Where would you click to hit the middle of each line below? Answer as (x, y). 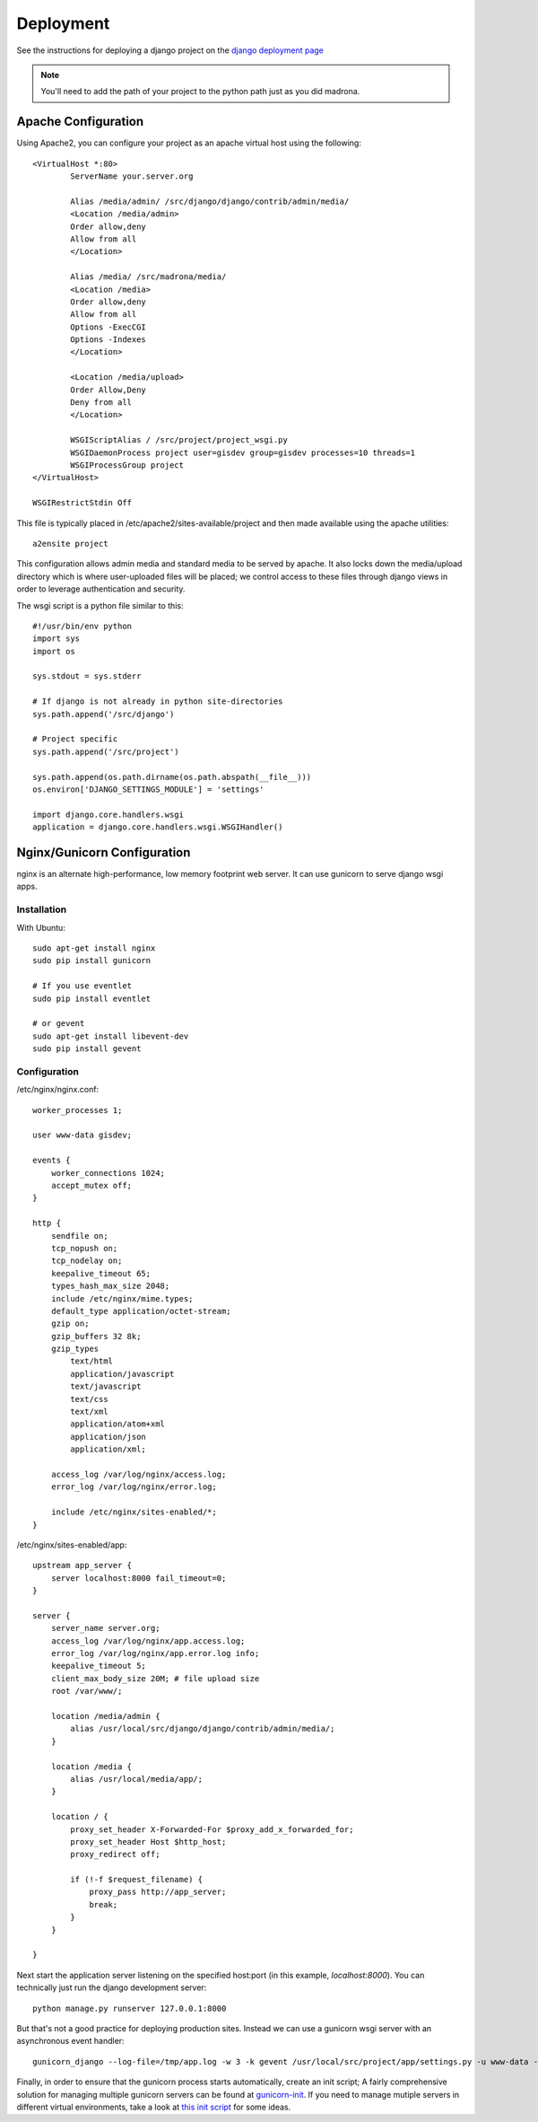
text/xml (89, 1412)
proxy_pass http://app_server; (158, 1892)
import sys (56, 639)
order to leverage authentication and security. (101, 589)
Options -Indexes (108, 340)
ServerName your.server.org (132, 176)
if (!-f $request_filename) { (137, 1880)
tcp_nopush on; (84, 1248)
